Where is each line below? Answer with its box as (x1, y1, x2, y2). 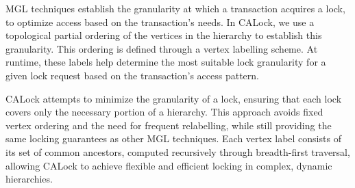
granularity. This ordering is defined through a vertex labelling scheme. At (5, 41, 318, 55)
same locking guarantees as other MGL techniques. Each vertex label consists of (5, 131, 341, 146)
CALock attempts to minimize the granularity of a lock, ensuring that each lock (5, 91, 342, 105)
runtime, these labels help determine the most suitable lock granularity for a (5, 55, 326, 69)
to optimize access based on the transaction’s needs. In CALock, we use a (5, 14, 315, 29)
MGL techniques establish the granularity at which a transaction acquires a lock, (5, 1, 345, 15)
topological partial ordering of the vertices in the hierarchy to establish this (5, 28, 322, 42)
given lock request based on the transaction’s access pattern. (5, 68, 259, 82)
